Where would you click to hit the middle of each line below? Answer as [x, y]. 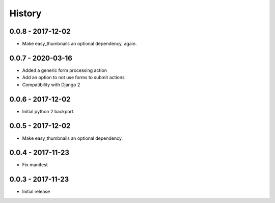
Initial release [36, 192]
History [25, 13]
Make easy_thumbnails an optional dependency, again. [79, 44]
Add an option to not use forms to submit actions [73, 78]
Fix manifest [35, 165]
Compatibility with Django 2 [51, 85]
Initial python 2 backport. [48, 111]
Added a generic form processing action [64, 70]
